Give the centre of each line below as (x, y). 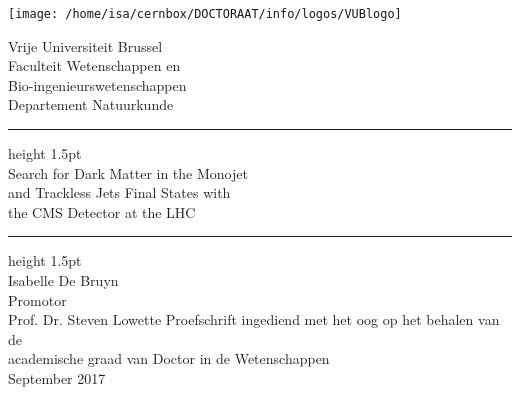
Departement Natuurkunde (91, 104)
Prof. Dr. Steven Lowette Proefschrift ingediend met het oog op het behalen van (254, 319)
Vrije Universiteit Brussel (85, 45)
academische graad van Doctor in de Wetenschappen (169, 358)
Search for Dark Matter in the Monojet (128, 172)
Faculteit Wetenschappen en (94, 65)
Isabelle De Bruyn (63, 280)
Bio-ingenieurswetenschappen (97, 84)
